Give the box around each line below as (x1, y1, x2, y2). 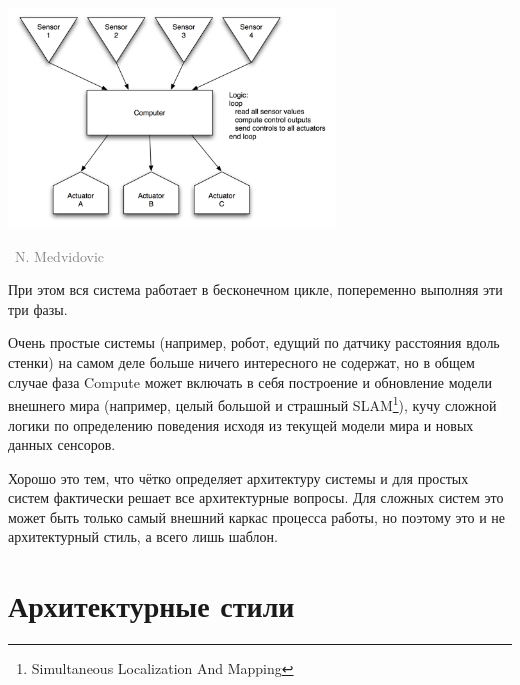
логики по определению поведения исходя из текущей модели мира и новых (8, 414, 474, 435)
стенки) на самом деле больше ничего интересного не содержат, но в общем (8, 352, 475, 373)
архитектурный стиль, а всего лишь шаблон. (8, 526, 278, 547)
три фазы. (8, 298, 68, 319)
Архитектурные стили (8, 585, 295, 626)
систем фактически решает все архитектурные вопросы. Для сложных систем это (8, 487, 504, 508)
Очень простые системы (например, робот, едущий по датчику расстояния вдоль (8, 332, 500, 353)
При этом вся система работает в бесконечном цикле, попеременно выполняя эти (8, 279, 503, 300)
